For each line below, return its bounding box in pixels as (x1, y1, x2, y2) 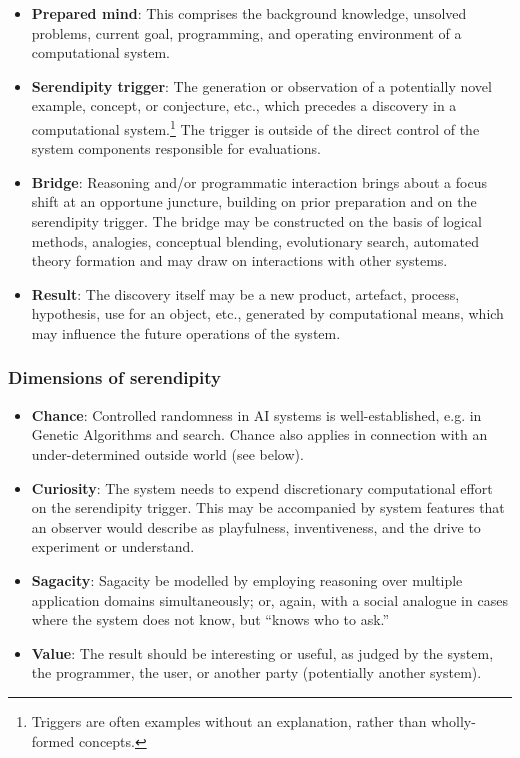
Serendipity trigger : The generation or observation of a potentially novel (31, 75, 492, 96)
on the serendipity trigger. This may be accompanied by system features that (31, 497, 505, 518)
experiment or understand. (31, 536, 195, 557)
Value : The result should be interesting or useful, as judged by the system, (31, 642, 494, 663)
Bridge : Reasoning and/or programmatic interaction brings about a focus (31, 171, 487, 192)
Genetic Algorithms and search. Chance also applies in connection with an (31, 424, 488, 445)
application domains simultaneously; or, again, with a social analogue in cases (31, 589, 508, 610)
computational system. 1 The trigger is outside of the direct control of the (31, 115, 480, 139)
